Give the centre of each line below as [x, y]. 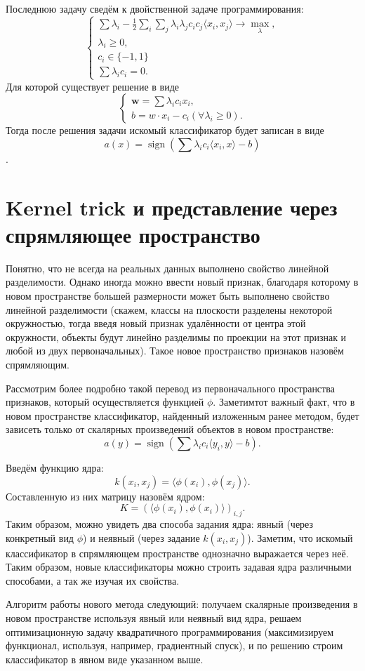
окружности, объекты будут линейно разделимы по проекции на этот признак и [176, 337]
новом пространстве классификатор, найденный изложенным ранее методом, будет [182, 415]
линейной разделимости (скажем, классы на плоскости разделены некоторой [169, 309]
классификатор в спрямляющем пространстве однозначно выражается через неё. [177, 553]
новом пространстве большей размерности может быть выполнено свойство [168, 296]
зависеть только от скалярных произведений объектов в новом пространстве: [170, 429]
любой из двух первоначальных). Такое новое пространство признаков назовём [175, 351]
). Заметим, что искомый [300, 537]
